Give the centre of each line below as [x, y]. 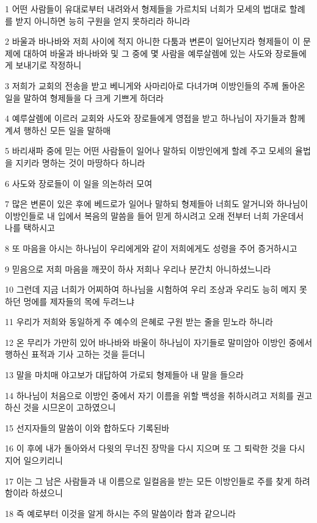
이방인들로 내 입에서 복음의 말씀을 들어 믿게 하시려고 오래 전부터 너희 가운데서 [155, 215]
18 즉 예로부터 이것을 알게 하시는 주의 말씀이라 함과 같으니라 [120, 513]
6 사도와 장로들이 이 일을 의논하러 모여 [79, 183]
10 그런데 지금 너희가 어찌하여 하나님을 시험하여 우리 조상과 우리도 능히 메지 [151, 289]
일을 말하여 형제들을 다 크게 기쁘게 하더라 [84, 97]
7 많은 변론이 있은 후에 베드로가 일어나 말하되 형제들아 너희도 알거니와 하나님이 [157, 204]
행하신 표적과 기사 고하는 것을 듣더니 [75, 354]
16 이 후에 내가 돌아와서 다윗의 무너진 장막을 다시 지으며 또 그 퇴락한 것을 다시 [155, 448]
